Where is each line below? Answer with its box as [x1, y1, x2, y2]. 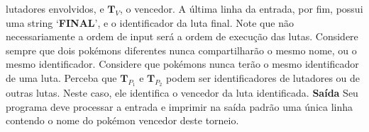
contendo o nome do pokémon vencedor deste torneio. [6, 113, 239, 128]
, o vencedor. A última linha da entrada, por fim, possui [120, 1, 363, 16]
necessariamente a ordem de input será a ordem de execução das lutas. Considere [6, 29, 358, 44]
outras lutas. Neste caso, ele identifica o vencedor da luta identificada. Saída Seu [6, 85, 358, 100]
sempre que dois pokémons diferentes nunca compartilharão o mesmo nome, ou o [6, 42, 357, 57]
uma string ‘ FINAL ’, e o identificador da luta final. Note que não [6, 15, 294, 30]
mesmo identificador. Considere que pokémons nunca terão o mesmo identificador [6, 56, 359, 71]
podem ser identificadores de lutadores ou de [166, 70, 360, 85]
